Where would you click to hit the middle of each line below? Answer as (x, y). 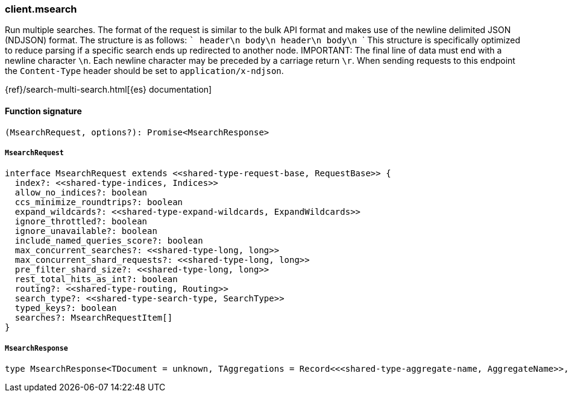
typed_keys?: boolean (66, 308)
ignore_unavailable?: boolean (86, 231)
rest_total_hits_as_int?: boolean (96, 279)
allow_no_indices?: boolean (81, 193)
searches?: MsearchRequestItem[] (94, 318)
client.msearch (41, 9)
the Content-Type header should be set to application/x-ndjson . (144, 71)
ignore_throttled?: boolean (81, 222)
